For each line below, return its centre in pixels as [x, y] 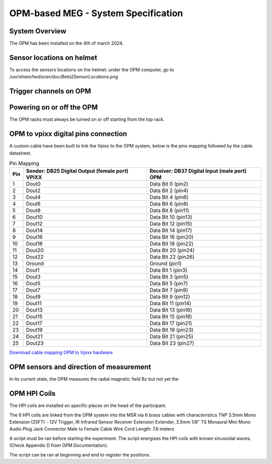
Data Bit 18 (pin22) [172, 244]
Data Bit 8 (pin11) [169, 211]
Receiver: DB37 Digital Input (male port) [198, 171]
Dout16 [34, 237]
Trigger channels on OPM [50, 91]
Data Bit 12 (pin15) [171, 224]
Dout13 [34, 310]
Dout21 [34, 337]
